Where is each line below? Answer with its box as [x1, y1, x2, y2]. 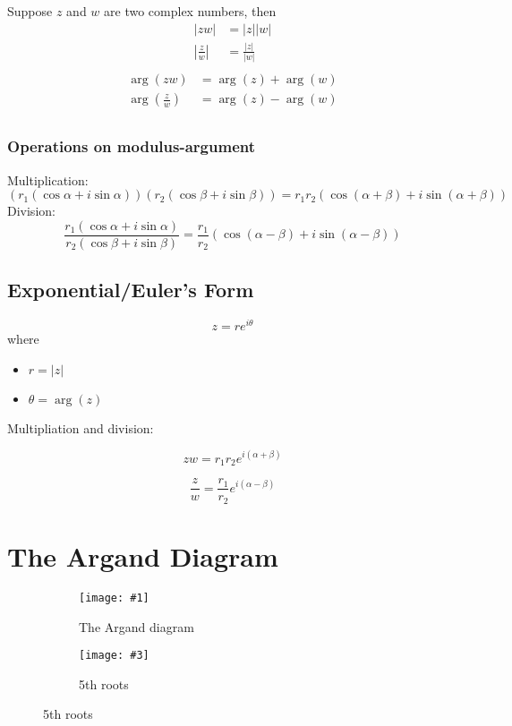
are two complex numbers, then [104, 2, 277, 20]
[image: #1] [79, 591, 149, 604]
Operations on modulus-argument [7, 135, 256, 158]
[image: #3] [79, 649, 149, 662]
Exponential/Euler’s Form [7, 276, 254, 303]
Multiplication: [7, 170, 89, 189]
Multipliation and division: [7, 418, 154, 437]
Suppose [7, 2, 53, 20]
